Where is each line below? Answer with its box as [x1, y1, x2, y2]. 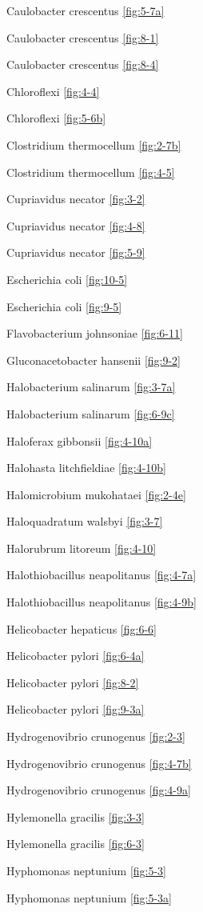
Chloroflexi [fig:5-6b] [6, 110, 106, 126]
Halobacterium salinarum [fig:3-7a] [6, 378, 176, 395]
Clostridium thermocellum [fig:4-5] [6, 163, 175, 180]
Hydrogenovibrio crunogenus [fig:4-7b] [6, 754, 192, 771]
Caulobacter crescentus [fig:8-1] [6, 29, 159, 46]
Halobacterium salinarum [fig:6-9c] [6, 405, 175, 422]
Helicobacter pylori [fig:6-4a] [6, 647, 145, 664]
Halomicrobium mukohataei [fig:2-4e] [6, 486, 186, 502]
